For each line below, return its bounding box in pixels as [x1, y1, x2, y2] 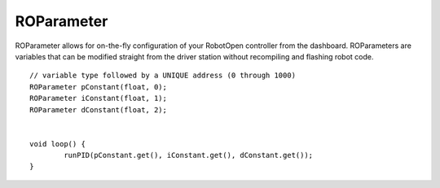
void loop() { [29, 139, 86, 148]
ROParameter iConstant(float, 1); [29, 94, 167, 103]
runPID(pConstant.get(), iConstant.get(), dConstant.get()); [64, 151, 314, 160]
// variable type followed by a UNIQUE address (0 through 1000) [29, 71, 297, 81]
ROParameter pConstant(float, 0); [29, 82, 167, 91]
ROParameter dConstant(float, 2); [29, 105, 167, 114]
